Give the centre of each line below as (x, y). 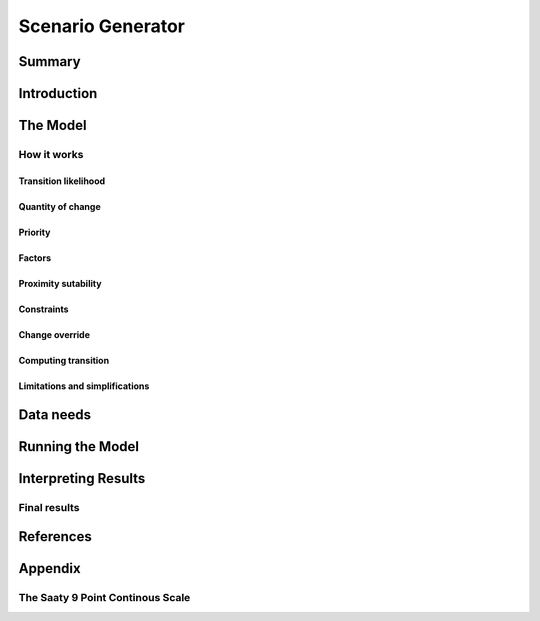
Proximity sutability (60, 283)
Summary (49, 61)
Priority (34, 232)
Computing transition (64, 360)
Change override (54, 334)
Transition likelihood (62, 181)
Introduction (58, 93)
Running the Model (79, 446)
